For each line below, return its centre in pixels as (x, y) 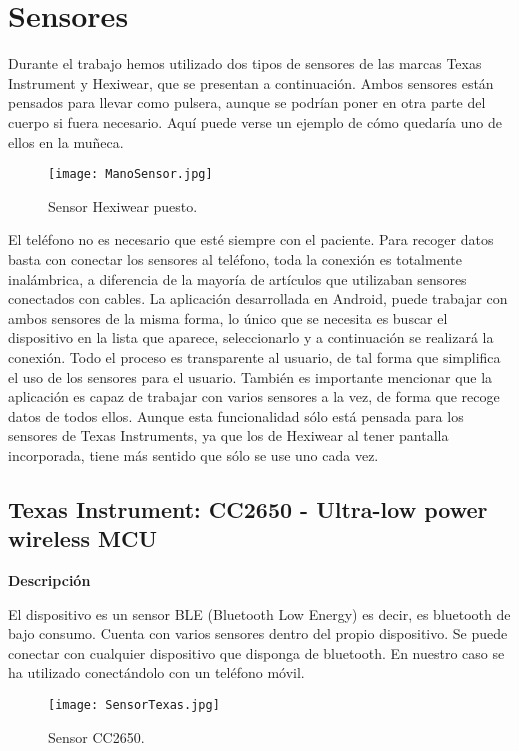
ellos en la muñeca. (66, 141)
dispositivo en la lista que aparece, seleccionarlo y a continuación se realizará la (251, 337)
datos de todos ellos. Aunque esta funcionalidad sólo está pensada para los (236, 415)
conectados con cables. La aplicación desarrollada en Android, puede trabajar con (258, 298)
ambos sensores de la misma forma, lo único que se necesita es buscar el (228, 317)
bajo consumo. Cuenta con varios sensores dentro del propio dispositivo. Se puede (258, 633)
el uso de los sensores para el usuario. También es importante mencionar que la (250, 376)
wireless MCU (83, 538)
